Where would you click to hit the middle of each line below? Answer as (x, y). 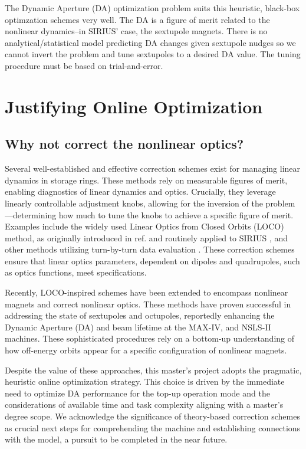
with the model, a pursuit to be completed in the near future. (116, 439)
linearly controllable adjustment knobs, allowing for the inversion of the (134, 203)
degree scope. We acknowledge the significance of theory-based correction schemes (152, 416)
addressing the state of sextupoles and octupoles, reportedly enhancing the (140, 315)
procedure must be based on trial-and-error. (84, 65)
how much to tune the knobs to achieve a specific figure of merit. (176, 214)
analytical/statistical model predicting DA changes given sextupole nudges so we (150, 42)
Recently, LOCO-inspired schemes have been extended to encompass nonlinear (147, 292)
